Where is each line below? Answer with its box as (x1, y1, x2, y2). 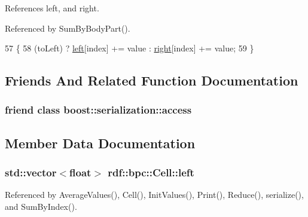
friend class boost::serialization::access (5, 102, 192, 117)
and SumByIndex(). (5, 200, 77, 212)
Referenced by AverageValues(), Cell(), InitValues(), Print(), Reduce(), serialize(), (5, 188, 304, 201)
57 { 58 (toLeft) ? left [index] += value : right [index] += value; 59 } (5, 42, 254, 54)
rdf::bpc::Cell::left (108, 165, 194, 180)
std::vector (5, 165, 57, 180)
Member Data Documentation (5, 133, 196, 152)
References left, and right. (5, 2, 99, 14)
